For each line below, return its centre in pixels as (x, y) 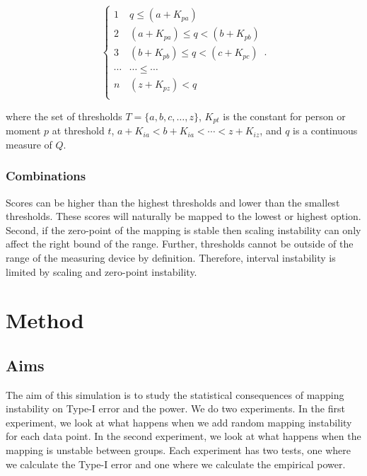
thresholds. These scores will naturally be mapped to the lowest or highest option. (183, 216)
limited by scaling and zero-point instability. (101, 271)
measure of (29, 144)
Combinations (46, 176)
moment (23, 130)
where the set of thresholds (64, 116)
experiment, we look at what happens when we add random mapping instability (179, 422)
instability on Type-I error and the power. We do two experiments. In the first (175, 408)
